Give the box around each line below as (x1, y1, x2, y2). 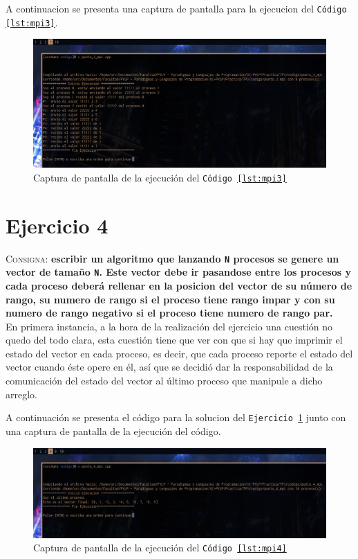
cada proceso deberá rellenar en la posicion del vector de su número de (6, 278, 352, 292)
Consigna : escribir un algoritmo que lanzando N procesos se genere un (6, 251, 339, 265)
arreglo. (6, 387, 37, 401)
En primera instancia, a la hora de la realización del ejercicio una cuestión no (6, 319, 333, 333)
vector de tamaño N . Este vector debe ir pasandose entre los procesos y (6, 265, 351, 279)
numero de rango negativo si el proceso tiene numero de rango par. (6, 305, 333, 320)
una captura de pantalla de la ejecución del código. (6, 423, 221, 438)
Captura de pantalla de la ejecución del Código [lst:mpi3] (33, 170, 287, 184)
